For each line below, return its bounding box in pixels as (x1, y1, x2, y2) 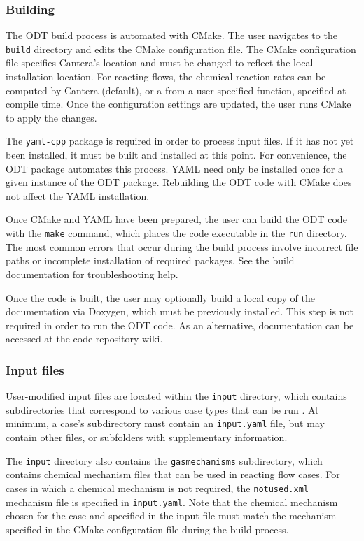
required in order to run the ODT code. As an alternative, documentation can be (6, 317, 354, 332)
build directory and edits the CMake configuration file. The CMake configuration (6, 41, 356, 56)
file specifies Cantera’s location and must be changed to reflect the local (6, 55, 314, 70)
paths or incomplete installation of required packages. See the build (6, 253, 295, 268)
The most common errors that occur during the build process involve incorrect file (6, 239, 358, 254)
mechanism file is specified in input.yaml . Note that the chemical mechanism (6, 494, 338, 509)
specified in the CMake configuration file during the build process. (6, 521, 289, 536)
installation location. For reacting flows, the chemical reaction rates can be (6, 69, 326, 84)
